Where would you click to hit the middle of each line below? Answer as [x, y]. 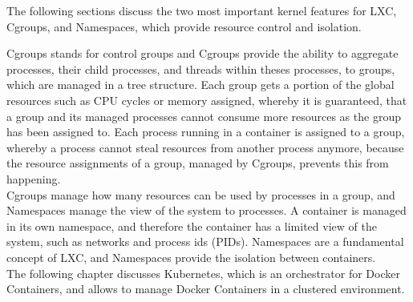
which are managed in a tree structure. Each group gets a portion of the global [200, 85]
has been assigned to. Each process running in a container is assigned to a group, [206, 132]
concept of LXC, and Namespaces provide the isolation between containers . [191, 257]
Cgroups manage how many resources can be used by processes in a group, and [201, 194]
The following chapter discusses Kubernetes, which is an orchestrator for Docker [203, 273]
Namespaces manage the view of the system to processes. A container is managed [206, 210]
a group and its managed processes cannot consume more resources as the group [204, 116]
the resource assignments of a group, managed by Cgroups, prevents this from [198, 163]
